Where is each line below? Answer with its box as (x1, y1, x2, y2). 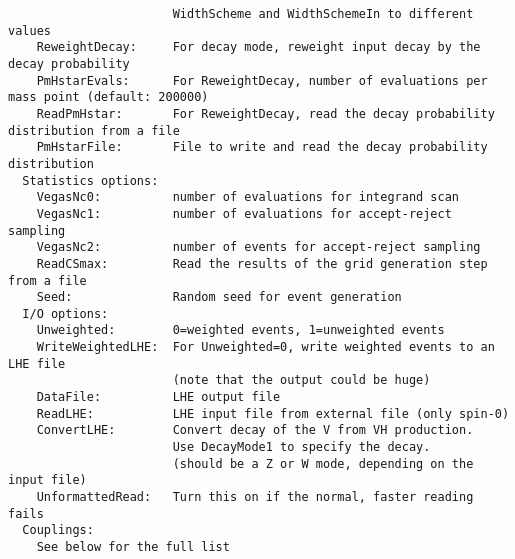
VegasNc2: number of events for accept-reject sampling (36, 240, 481, 255)
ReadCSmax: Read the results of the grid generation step (36, 256, 488, 271)
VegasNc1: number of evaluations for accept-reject (36, 206, 452, 221)
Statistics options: (22, 173, 159, 188)
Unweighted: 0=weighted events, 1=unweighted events (36, 323, 445, 338)
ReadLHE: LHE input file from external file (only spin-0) (36, 406, 510, 421)
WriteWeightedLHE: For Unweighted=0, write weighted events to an (36, 340, 495, 355)
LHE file (8, 356, 66, 371)
